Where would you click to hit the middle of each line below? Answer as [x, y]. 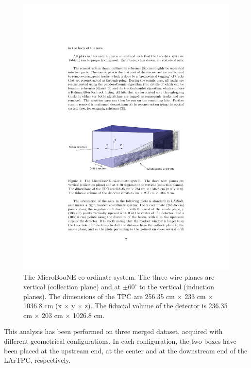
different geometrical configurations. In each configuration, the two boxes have [120, 341]
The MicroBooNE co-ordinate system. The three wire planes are [119, 277]
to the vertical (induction [177, 287]
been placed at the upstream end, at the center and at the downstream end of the [126, 350]
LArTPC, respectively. [37, 360]
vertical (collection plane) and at [72, 287]
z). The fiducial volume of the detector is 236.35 [156, 306]
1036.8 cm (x [42, 306]
